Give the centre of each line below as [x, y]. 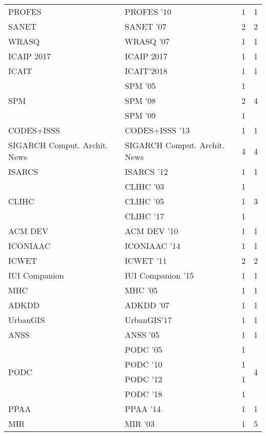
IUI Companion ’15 [159, 275]
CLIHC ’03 [144, 186]
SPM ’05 [140, 86]
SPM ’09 [140, 115]
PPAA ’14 [143, 409]
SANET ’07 [146, 26]
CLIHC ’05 [144, 201]
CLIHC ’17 [144, 216]
